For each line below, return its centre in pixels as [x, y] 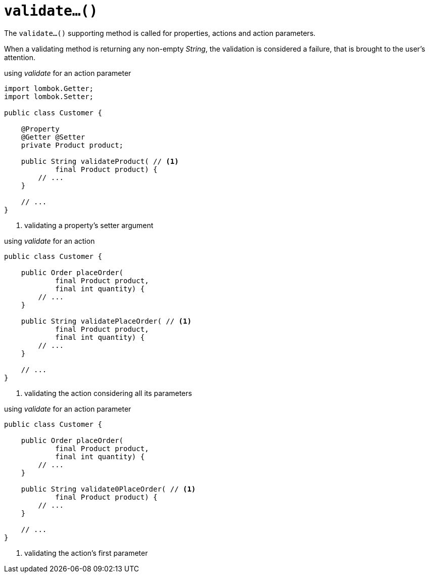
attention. [20, 57]
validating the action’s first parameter [86, 553]
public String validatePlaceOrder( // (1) [106, 321]
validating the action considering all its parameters [108, 393]
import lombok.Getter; [49, 88]
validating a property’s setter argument [89, 225]
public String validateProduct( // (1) [100, 161]
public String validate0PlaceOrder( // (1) [108, 489]
